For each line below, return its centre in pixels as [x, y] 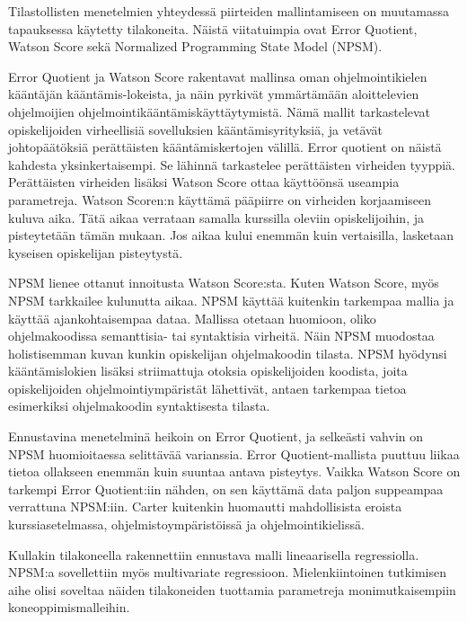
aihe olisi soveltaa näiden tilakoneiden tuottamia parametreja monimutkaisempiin [232, 589]
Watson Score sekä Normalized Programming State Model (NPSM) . [195, 46]
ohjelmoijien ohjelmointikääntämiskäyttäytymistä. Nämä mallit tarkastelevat [220, 111]
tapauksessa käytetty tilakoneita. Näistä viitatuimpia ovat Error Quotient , [213, 28]
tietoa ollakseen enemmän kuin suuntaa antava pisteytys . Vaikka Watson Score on [234, 471]
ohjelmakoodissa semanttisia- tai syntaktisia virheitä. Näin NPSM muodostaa [221, 336]
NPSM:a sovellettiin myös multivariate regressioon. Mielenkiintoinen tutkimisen [227, 572]
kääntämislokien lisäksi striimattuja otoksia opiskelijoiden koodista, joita [208, 371]
